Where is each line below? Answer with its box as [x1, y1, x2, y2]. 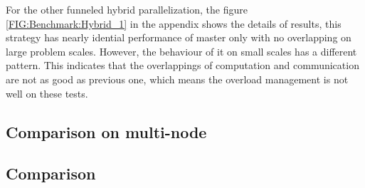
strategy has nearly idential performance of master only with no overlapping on [6, 30, 351, 45]
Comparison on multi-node [6, 120, 207, 142]
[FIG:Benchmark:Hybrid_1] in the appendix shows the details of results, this [6, 16, 342, 31]
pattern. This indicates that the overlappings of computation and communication [6, 58, 359, 73]
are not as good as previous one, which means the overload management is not [6, 71, 349, 86]
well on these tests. [6, 85, 88, 100]
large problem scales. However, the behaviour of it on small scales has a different [6, 43, 357, 58]
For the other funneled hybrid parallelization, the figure [6, 2, 248, 16]
